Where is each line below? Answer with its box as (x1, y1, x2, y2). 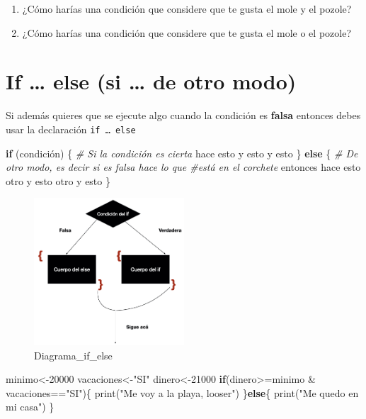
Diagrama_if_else (34, 347, 113, 362)
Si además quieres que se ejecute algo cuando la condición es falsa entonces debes (6, 108, 361, 123)
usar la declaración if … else (6, 121, 136, 136)
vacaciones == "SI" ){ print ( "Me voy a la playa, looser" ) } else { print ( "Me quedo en (6, 385, 359, 400)
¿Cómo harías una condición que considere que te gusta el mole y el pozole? (22, 1, 352, 16)
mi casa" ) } (6, 399, 55, 414)
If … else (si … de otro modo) (6, 67, 297, 96)
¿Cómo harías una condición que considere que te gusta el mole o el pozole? (22, 25, 351, 40)
